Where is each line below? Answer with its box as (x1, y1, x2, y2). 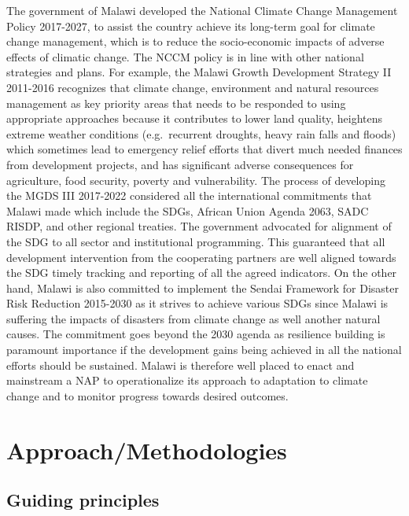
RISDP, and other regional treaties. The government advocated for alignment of (6, 218, 392, 234)
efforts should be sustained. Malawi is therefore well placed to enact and (6, 356, 355, 373)
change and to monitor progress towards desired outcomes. (6, 387, 289, 404)
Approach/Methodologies (6, 433, 287, 466)
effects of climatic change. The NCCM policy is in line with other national (6, 48, 364, 64)
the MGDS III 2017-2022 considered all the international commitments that (6, 187, 372, 204)
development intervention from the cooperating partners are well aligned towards (6, 249, 396, 265)
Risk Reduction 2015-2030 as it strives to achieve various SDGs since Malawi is (6, 295, 389, 311)
